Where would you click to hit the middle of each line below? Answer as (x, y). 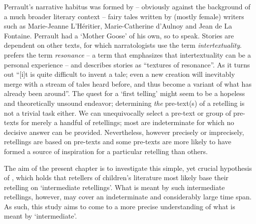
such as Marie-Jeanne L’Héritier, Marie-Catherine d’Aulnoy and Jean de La (118, 26)
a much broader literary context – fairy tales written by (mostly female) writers (124, 16)
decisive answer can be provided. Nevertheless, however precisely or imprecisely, (124, 132)
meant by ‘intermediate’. (41, 216)
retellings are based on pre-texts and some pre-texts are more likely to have (118, 142)
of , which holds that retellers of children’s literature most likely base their (116, 177)
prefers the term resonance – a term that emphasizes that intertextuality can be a (128, 54)
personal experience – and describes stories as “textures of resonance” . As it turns (127, 64)
